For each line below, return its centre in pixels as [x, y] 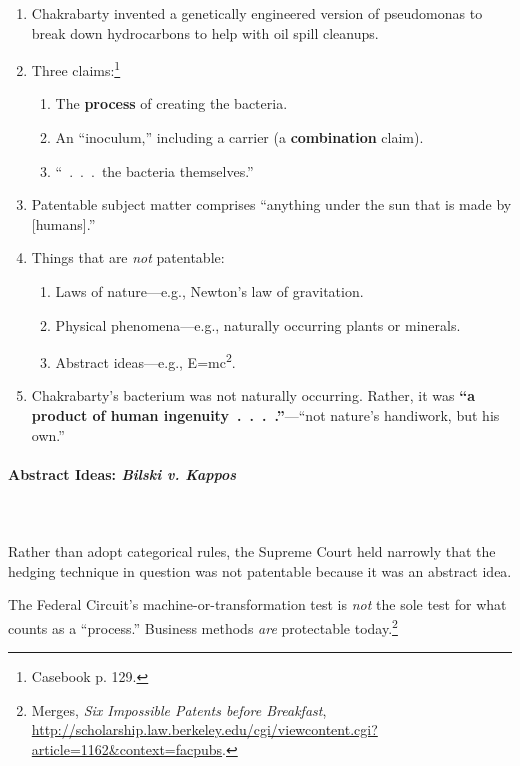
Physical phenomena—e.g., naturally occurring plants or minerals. [258, 324]
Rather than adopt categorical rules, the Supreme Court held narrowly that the [252, 551]
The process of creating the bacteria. [171, 103]
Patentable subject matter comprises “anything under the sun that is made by [271, 204]
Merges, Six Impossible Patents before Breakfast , [179, 709]
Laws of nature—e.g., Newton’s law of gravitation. [209, 291]
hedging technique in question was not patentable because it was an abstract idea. [260, 570]
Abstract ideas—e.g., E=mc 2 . [145, 360]
